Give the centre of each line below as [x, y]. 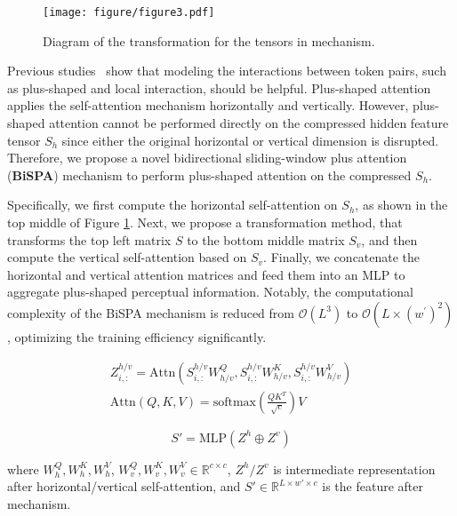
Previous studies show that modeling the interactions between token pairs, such [227, 71]
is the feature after [373, 486]
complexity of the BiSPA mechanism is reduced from [151, 312]
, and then [389, 239]
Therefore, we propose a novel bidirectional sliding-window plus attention [207, 158]
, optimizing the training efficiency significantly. [137, 336]
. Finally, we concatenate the [342, 257]
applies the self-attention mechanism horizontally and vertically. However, [208, 105]
